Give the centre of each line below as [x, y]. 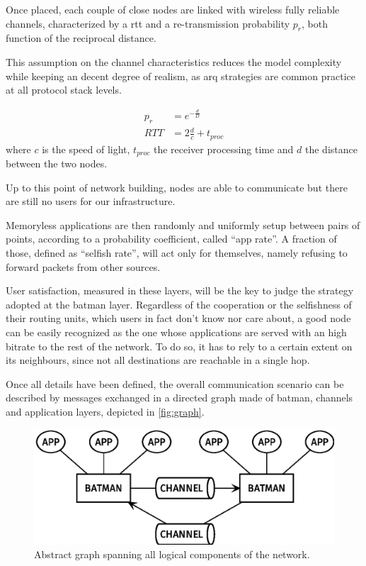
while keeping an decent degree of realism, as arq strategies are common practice [181, 76]
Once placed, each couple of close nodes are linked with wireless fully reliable [173, 9]
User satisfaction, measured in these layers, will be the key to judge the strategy [180, 290]
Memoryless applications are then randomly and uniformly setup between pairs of [183, 224]
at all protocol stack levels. [64, 90]
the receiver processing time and [223, 149]
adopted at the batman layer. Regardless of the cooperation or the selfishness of [179, 304]
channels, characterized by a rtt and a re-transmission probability [148, 23]
